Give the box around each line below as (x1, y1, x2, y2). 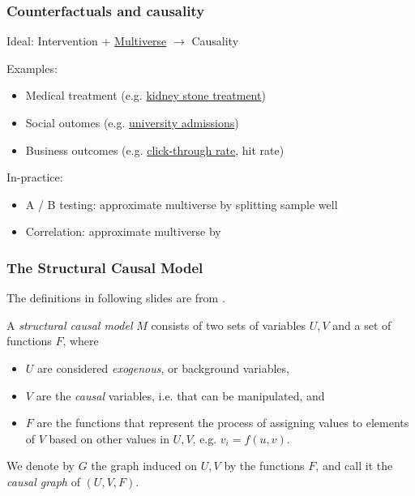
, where (62, 332, 99, 349)
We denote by (6, 457, 75, 474)
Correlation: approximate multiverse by (25, 223, 221, 240)
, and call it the (315, 457, 393, 474)
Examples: (6, 59, 58, 76)
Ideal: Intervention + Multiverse (6, 32, 167, 49)
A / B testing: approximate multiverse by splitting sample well (25, 195, 338, 212)
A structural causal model (6, 316, 133, 333)
